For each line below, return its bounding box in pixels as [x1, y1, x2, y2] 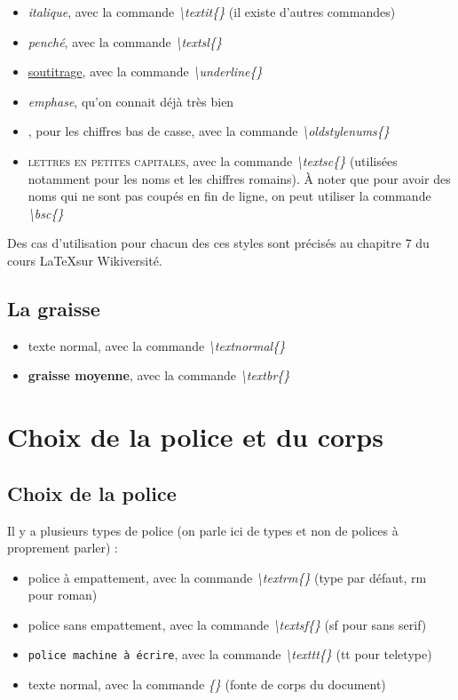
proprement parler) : [7, 538, 119, 557]
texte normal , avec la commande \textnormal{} [28, 336, 286, 354]
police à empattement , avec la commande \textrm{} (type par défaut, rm [28, 568, 427, 586]
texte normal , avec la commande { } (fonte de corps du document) [28, 675, 386, 694]
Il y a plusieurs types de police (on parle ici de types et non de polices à [7, 521, 399, 539]
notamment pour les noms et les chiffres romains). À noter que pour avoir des [28, 169, 451, 187]
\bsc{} [28, 203, 64, 222]
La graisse [7, 294, 100, 322]
